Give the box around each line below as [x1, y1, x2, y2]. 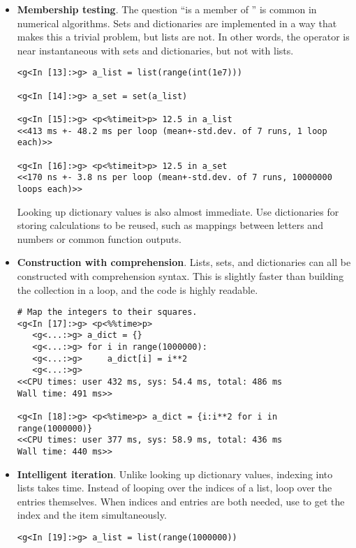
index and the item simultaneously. [17, 508, 167, 522]
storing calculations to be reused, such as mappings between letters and [17, 218, 323, 232]
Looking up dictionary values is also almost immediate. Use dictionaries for [17, 204, 339, 219]
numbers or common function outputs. [17, 231, 181, 246]
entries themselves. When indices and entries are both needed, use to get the [17, 494, 345, 508]
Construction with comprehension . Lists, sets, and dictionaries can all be [17, 255, 351, 269]
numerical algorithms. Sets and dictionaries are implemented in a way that [17, 15, 337, 30]
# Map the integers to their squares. [17, 307, 198, 318]
